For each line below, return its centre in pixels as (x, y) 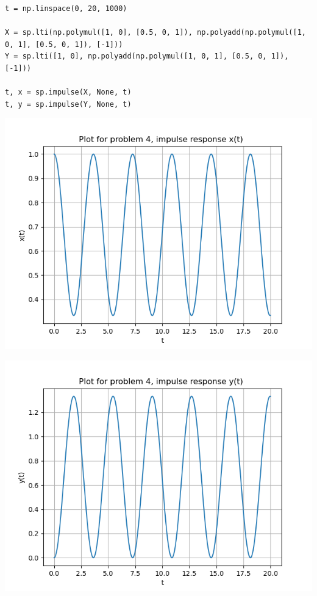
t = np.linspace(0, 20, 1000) (66, 9)
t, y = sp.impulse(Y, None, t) (68, 104)
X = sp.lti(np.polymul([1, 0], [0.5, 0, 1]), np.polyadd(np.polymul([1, (155, 33)
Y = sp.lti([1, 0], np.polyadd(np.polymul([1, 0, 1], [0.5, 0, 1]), (147, 56)
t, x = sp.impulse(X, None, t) (68, 92)
